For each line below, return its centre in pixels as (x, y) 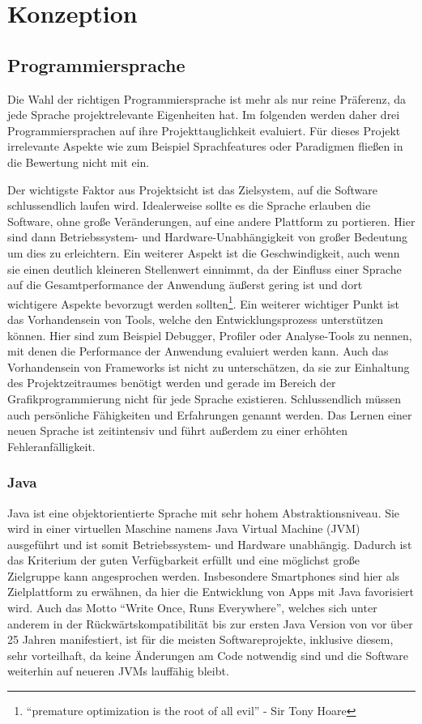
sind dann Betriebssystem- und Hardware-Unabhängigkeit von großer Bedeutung (208, 237)
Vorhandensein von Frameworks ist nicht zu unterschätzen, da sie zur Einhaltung (209, 366)
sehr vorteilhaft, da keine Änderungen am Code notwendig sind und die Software (208, 655)
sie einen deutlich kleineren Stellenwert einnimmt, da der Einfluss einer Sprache (205, 268)
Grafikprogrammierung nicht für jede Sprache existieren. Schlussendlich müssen (205, 398)
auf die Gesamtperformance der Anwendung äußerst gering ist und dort (185, 285)
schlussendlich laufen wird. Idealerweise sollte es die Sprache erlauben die (189, 205)
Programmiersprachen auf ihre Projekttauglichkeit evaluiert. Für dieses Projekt (204, 130)
